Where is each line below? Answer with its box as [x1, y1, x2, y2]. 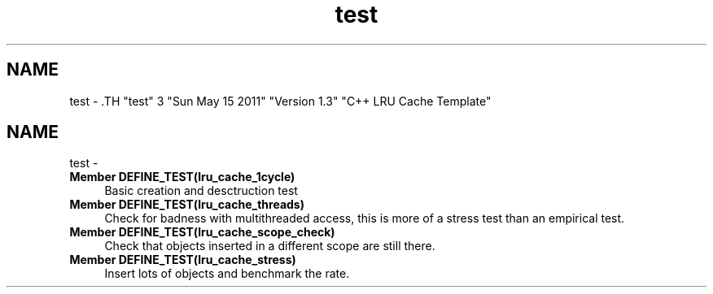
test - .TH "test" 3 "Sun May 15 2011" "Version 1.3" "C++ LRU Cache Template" [69, 93, 492, 108]
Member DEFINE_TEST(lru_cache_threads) [69, 197, 304, 212]
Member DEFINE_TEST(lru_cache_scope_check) [69, 225, 335, 240]
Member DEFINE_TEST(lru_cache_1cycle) [69, 170, 295, 184]
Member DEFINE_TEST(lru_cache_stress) [69, 253, 296, 267]
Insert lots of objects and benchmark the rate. [104, 266, 350, 281]
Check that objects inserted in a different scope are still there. [104, 239, 435, 253]
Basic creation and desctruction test [104, 184, 298, 198]
